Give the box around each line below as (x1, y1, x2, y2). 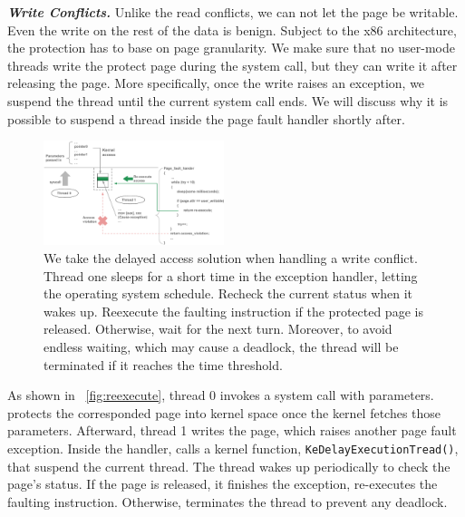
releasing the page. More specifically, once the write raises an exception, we (7, 73, 425, 93)
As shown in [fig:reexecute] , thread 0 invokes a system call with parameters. (7, 385, 434, 405)
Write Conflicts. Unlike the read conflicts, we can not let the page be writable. (7, 3, 459, 21)
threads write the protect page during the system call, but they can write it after (7, 55, 458, 74)
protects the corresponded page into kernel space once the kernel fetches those (7, 403, 441, 422)
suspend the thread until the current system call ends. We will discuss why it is (7, 91, 449, 110)
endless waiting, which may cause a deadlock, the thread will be (44, 337, 399, 356)
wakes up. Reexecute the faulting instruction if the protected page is (44, 301, 423, 320)
